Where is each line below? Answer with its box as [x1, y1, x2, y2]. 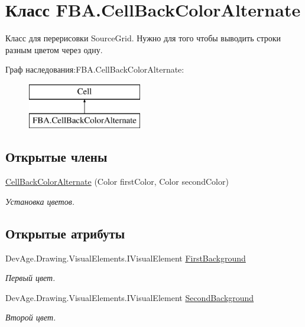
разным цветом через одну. [5, 43, 103, 55]
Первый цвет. [5, 272, 56, 284]
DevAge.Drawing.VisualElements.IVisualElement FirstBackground [5, 251, 246, 264]
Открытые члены [5, 148, 108, 166]
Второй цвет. [5, 311, 56, 323]
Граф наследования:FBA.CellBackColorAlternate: [5, 63, 184, 76]
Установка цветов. [5, 195, 75, 207]
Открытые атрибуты [5, 224, 125, 242]
